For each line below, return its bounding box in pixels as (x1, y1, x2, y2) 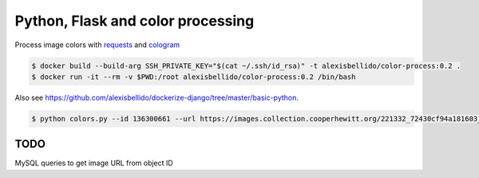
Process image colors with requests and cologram (14, 40, 180, 49)
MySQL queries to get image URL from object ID (14, 158, 173, 168)
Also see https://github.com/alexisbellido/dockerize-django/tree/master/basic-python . (14, 93, 299, 102)
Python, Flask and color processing (14, 12, 255, 30)
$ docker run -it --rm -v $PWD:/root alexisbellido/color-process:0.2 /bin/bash (31, 72, 356, 81)
